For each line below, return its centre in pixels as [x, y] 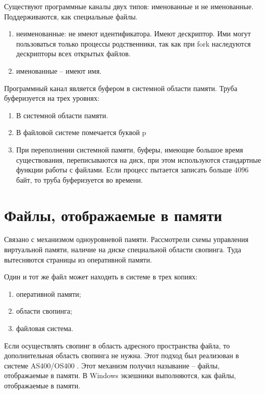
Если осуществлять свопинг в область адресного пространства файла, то [117, 345]
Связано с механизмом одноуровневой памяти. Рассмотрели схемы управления [126, 239]
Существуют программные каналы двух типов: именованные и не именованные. [129, 6]
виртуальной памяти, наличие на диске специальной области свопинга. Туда [123, 249]
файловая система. [45, 328]
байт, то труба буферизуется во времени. [79, 179]
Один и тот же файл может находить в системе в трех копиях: [101, 277]
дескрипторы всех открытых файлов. [73, 53]
